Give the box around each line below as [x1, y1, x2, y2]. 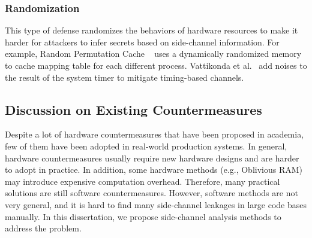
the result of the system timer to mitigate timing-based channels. [5, 71, 244, 83]
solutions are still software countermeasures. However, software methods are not [5, 187, 298, 199]
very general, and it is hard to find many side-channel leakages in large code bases [5, 198, 307, 210]
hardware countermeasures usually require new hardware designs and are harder [5, 151, 299, 164]
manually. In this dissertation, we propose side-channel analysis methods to [5, 210, 281, 222]
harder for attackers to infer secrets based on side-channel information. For [5, 35, 280, 48]
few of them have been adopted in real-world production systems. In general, [5, 139, 287, 152]
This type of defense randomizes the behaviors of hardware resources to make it [5, 24, 298, 36]
